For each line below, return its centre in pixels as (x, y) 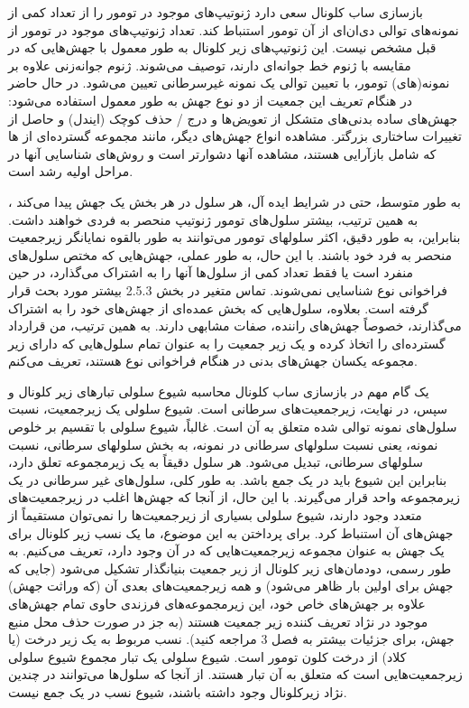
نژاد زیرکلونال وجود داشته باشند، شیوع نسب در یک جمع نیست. (178, 691)
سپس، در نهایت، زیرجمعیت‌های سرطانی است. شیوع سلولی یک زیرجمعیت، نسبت (228, 409)
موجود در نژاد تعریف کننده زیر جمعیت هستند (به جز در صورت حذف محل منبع (218, 621)
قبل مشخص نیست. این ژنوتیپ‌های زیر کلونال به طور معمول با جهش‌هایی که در (222, 47)
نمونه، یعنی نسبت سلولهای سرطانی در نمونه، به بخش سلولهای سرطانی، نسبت (223, 444)
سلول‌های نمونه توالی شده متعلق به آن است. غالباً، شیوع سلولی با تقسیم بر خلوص (233, 427)
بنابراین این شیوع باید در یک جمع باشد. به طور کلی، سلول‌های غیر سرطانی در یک (228, 479)
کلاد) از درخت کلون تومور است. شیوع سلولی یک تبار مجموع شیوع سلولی (207, 656)
